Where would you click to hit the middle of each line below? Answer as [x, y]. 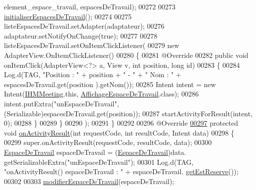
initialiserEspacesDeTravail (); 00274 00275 [68, 16]
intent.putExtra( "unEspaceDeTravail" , [62, 103]
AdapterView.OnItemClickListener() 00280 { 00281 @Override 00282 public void [126, 55]
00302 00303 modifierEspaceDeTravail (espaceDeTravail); [89, 181]
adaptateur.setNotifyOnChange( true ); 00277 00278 [81, 35]
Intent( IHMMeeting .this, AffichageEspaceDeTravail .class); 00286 [101, 94]
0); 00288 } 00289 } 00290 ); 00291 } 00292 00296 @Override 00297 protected [121, 123]
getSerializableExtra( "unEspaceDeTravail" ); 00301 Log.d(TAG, [99, 162]
